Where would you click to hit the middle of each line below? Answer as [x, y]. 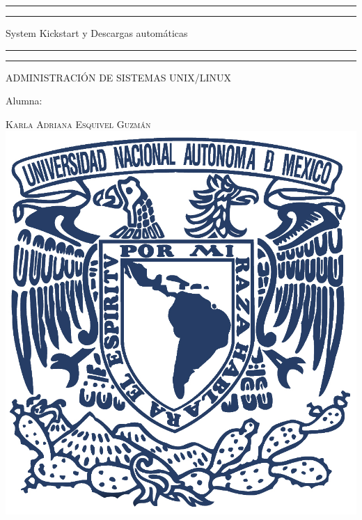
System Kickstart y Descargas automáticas [97, 33]
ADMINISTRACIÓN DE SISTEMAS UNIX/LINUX [118, 77]
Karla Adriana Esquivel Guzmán [78, 124]
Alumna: [24, 101]
